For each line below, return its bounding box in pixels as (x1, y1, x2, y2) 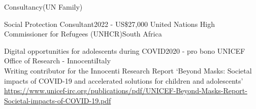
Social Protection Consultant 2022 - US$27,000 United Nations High (4, 18, 215, 29)
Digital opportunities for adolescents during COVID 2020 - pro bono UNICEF (4, 45, 245, 56)
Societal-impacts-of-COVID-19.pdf (4, 95, 111, 105)
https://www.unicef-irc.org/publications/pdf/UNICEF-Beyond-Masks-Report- (4, 85, 247, 96)
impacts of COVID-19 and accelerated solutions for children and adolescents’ (4, 75, 243, 86)
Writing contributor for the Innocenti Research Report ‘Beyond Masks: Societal (4, 65, 252, 76)
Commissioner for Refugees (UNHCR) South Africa (4, 28, 162, 39)
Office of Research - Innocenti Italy (4, 55, 111, 66)
